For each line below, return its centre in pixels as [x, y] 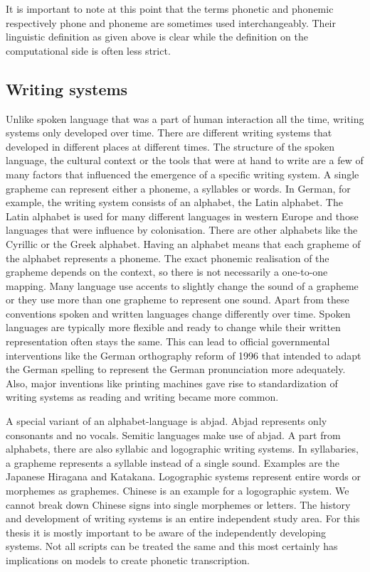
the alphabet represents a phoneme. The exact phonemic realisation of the [168, 258]
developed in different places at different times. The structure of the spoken [170, 146]
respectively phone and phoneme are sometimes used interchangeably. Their [171, 22]
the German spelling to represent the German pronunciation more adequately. [176, 369]
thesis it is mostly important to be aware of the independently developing [166, 532]
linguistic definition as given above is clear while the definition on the [157, 37]
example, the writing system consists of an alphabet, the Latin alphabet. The [174, 202]
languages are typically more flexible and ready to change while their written [173, 327]
